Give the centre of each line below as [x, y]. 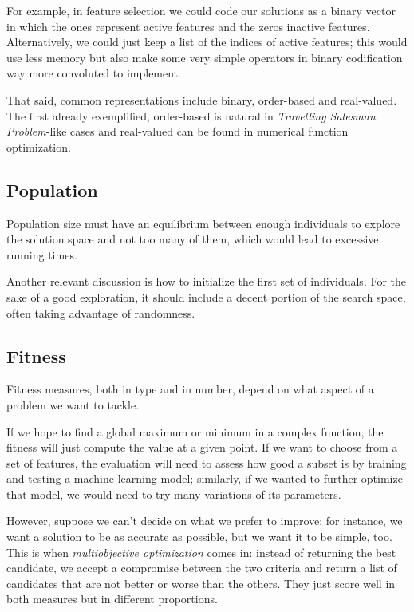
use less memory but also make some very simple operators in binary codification [205, 57]
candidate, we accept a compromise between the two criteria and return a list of [202, 568]
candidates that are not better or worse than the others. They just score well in [201, 583]
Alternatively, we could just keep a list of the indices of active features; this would [207, 42]
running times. [42, 254]
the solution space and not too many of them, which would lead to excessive [193, 239]
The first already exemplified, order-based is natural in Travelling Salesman [191, 115]
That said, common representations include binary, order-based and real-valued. [202, 99]
